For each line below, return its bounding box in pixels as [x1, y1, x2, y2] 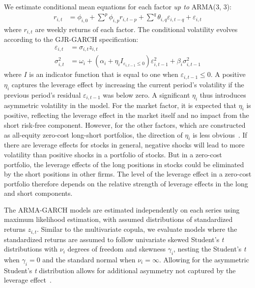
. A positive [210, 69, 246, 79]
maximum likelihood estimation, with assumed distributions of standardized [4, 214, 233, 224]
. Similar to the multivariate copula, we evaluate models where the [37, 224, 237, 234]
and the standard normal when [42, 254, 136, 264]
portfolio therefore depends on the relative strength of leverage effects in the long [4, 178, 248, 188]
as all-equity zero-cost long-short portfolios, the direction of [4, 129, 183, 140]
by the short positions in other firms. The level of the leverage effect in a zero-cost [4, 169, 252, 179]
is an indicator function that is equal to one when [29, 69, 178, 79]
